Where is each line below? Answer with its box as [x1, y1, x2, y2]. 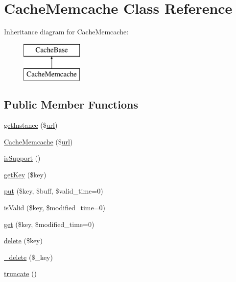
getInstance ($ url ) [4, 120, 58, 130]
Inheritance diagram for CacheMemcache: [4, 27, 129, 37]
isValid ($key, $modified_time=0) [4, 202, 106, 213]
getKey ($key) [4, 169, 47, 179]
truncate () [4, 268, 37, 279]
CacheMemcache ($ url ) [4, 136, 73, 146]
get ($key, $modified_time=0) [4, 219, 94, 229]
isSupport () [4, 153, 41, 163]
